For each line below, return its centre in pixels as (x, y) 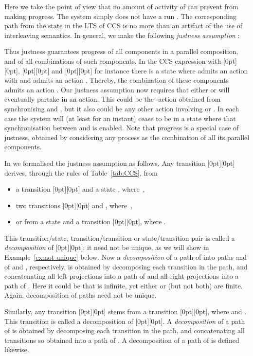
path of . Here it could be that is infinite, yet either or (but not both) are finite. (124, 285)
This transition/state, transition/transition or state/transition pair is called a (120, 238)
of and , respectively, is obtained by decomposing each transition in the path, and (126, 266)
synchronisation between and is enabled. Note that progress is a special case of (122, 128)
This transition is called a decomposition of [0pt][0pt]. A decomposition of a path (125, 321)
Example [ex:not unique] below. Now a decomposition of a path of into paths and (126, 257)
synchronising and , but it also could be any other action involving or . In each (122, 108)
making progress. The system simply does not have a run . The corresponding (120, 16)
